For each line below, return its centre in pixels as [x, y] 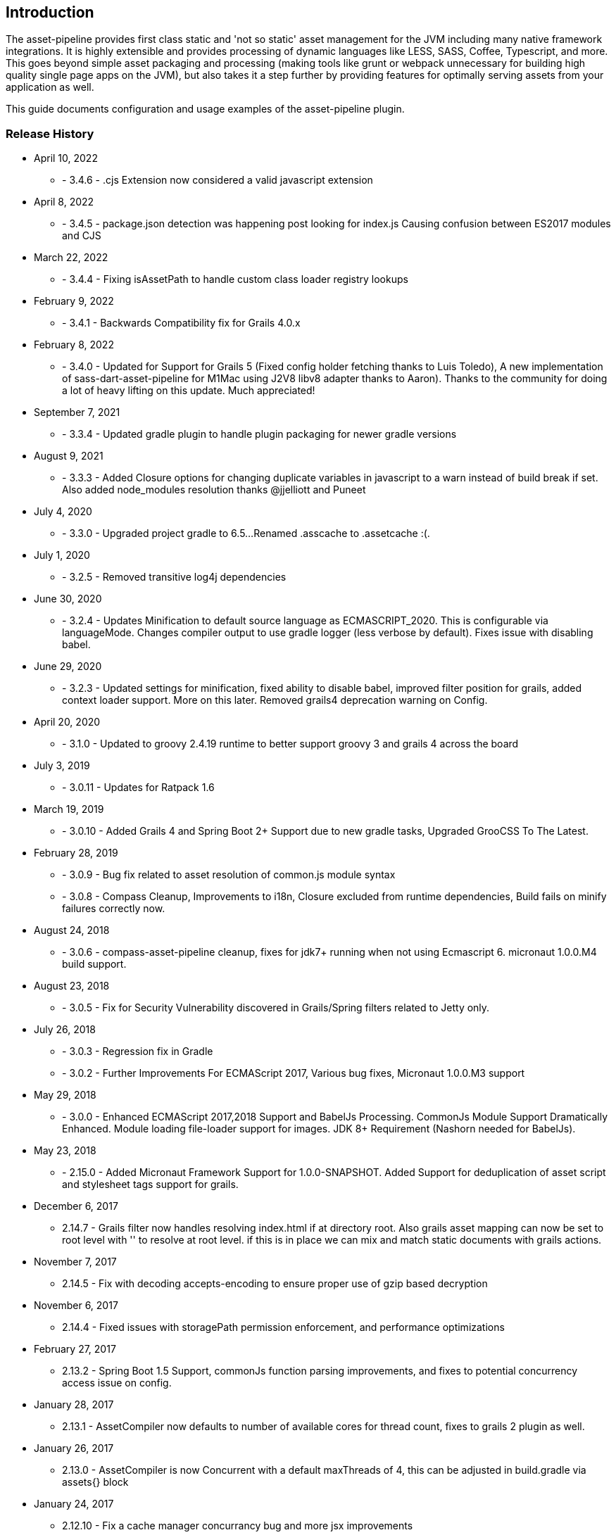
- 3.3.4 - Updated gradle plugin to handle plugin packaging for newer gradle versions [259, 434]
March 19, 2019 [69, 809]
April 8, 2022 [64, 202]
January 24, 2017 [74, 1504]
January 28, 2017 [74, 1405]
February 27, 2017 [75, 1349]
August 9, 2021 [69, 456]
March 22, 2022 [71, 258]
